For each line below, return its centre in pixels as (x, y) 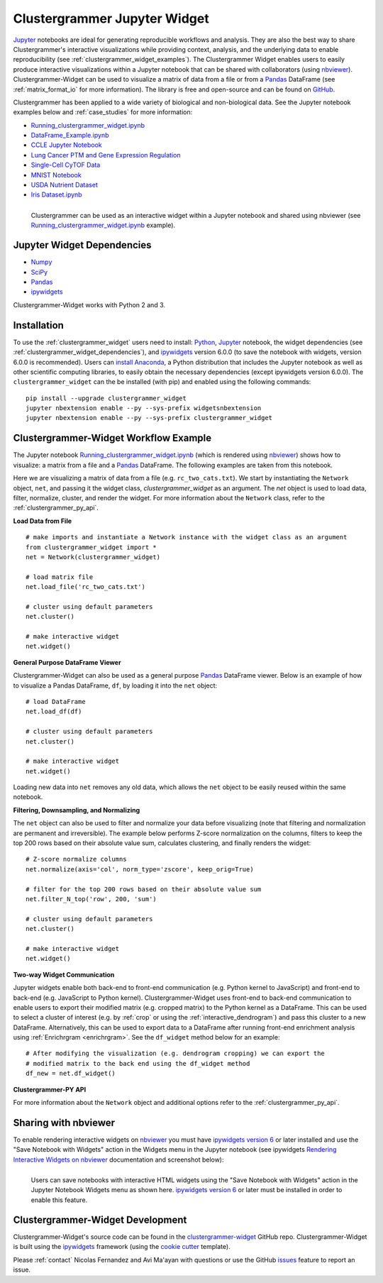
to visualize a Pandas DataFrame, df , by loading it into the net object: (115, 685)
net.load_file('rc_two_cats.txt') (85, 587)
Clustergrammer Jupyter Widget (111, 18)
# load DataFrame (56, 701)
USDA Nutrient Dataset (65, 185)
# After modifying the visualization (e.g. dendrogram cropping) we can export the (176, 1053)
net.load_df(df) (54, 712)
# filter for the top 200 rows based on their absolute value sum (144, 889)
